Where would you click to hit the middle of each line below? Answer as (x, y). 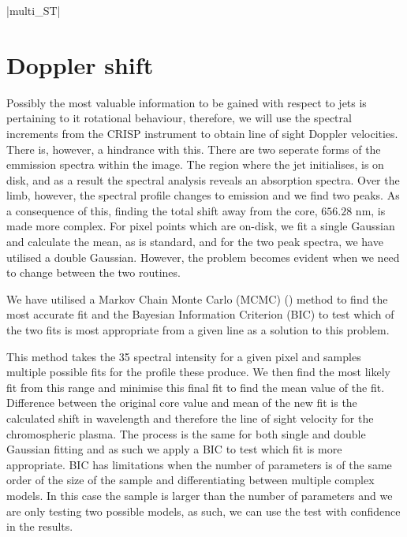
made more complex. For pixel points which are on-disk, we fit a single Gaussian (201, 226)
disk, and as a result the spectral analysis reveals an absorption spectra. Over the (203, 179)
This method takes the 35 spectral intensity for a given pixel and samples (184, 356)
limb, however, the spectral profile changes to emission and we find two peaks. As (203, 195)
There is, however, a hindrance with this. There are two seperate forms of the (194, 149)
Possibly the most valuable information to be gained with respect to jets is (187, 102)
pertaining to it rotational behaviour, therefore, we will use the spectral (179, 118)
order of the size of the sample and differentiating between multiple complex (190, 480)
